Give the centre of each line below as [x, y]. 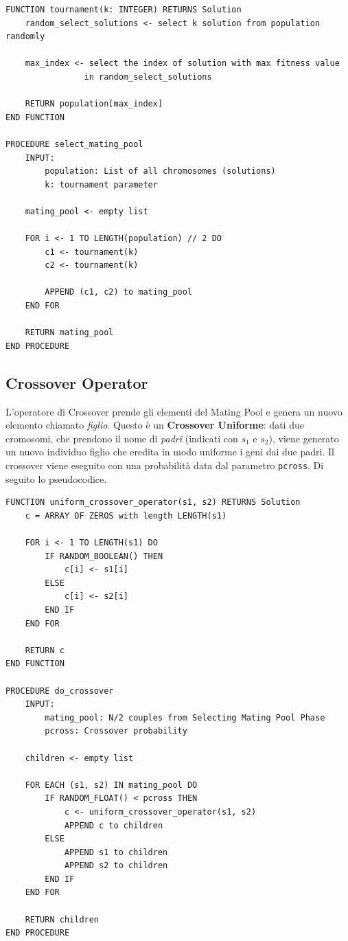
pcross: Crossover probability [116, 731]
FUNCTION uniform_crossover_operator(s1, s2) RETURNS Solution [153, 502]
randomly [25, 37]
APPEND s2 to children [116, 866]
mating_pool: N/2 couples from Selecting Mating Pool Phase [185, 717]
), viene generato [304, 438]
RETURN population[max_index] [94, 104]
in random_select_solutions [148, 77]
